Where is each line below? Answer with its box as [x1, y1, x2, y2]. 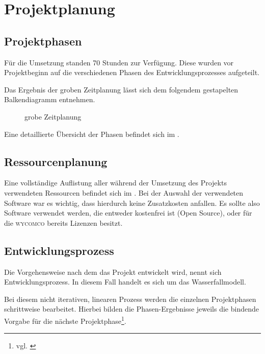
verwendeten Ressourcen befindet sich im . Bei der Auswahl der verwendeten [4, 187, 244, 198]
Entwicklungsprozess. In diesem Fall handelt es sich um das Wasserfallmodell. [4, 276, 246, 287]
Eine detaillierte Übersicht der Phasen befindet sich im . [4, 128, 179, 139]
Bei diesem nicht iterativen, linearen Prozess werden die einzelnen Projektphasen [4, 293, 256, 304]
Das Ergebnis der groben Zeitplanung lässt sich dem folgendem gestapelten [4, 84, 238, 95]
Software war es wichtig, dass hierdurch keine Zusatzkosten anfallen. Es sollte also [4, 197, 260, 208]
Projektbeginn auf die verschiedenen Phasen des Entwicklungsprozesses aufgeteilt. [4, 67, 259, 78]
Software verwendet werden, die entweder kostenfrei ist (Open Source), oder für [4, 207, 252, 218]
